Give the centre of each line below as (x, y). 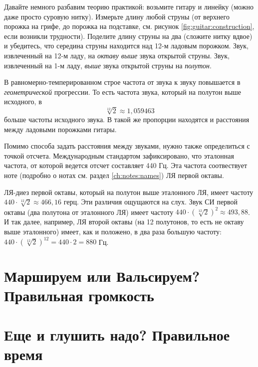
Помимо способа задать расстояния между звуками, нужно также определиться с (127, 146)
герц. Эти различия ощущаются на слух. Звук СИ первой (151, 202)
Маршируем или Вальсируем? (102, 276)
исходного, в (23, 101)
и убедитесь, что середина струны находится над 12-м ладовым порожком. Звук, (126, 46)
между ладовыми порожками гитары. (60, 129)
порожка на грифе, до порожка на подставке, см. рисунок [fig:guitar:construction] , (129, 26)
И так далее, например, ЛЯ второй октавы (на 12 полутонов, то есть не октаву (124, 222)
